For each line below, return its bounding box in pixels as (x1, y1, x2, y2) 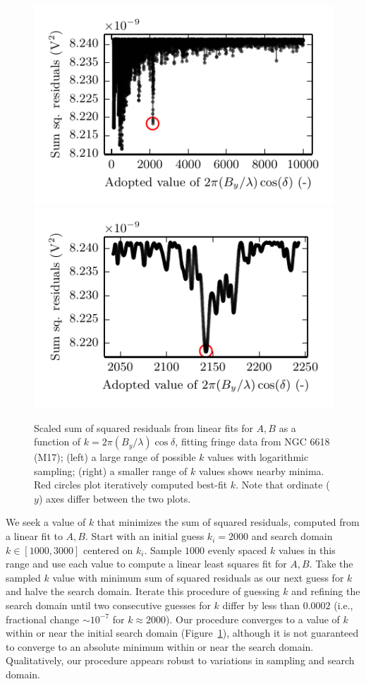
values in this (279, 542, 336, 557)
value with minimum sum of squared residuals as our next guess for (52, 570, 344, 584)
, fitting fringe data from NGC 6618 (175, 434, 330, 449)
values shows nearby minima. (198, 463, 324, 478)
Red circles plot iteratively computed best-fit (34, 477, 228, 492)
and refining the (291, 584, 360, 599)
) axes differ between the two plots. (38, 491, 191, 505)
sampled (6, 570, 41, 584)
